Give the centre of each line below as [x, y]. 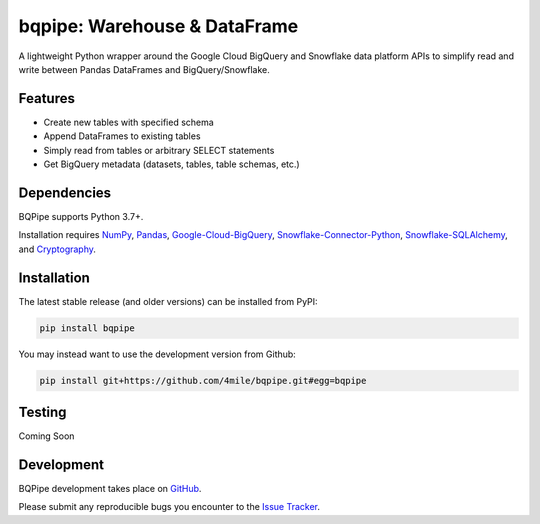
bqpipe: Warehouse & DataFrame [158, 26]
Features [46, 98]
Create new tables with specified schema [128, 122]
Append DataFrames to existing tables [122, 136]
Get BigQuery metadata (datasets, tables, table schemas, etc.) [171, 164]
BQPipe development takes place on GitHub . [110, 488]
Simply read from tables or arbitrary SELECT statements [159, 150]
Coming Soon [46, 436]
